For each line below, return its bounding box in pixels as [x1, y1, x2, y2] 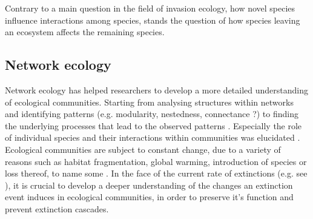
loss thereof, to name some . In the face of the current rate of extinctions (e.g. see [5, 167, 308, 180]
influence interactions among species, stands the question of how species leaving [5, 13, 300, 26]
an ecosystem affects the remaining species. [5, 25, 165, 38]
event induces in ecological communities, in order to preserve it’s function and [5, 190, 294, 203]
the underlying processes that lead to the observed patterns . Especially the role [5, 119, 302, 132]
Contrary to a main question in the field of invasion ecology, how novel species [5, 2, 295, 14]
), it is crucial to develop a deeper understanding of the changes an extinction [5, 178, 293, 191]
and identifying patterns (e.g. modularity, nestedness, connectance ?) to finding [5, 107, 298, 120]
